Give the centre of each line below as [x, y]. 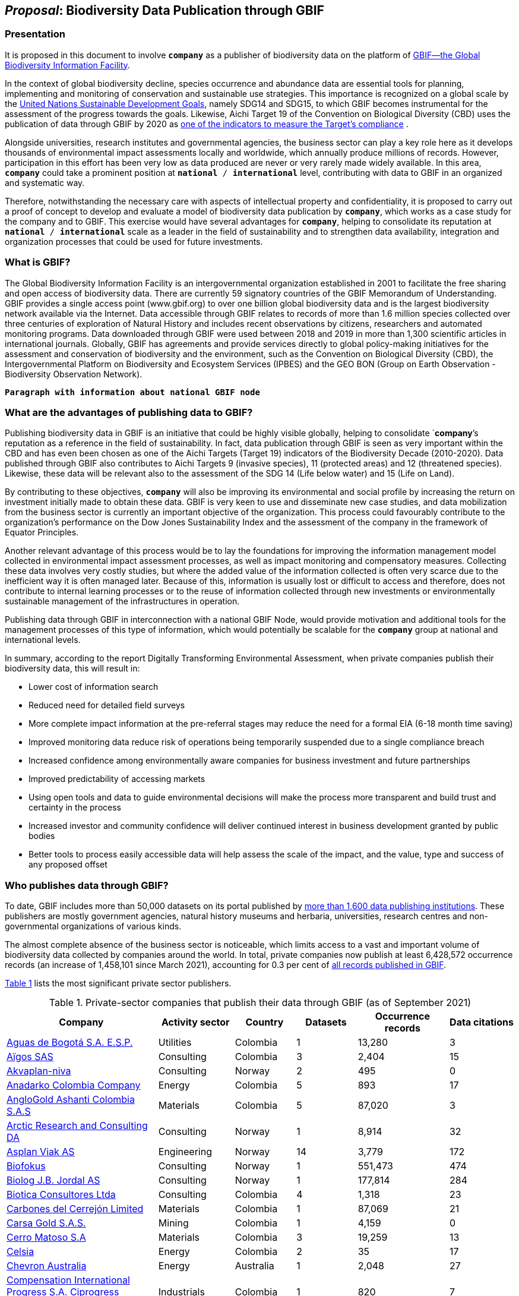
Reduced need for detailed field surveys [107, 705]
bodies [42, 836]
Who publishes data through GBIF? [87, 885]
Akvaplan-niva [39, 1071]
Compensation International [68, 1280]
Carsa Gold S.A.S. [46, 1223]
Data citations [482, 1022]
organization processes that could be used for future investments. [134, 241]
